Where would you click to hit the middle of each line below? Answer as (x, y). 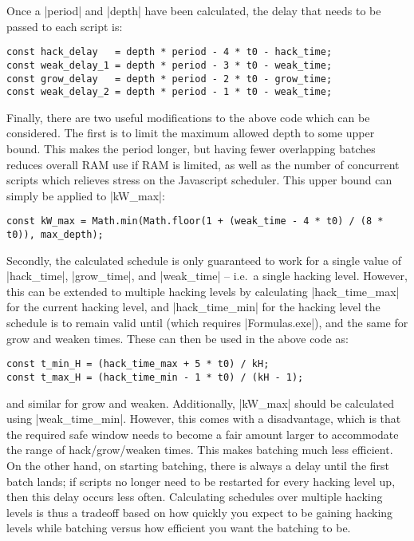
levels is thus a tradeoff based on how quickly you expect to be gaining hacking (200, 512)
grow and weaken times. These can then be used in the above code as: (177, 338)
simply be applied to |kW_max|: (86, 195)
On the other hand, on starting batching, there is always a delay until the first (198, 465)
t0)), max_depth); (55, 235)
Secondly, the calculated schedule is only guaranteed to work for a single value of (204, 260)
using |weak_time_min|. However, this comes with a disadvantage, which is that (204, 419)
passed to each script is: (65, 26)
